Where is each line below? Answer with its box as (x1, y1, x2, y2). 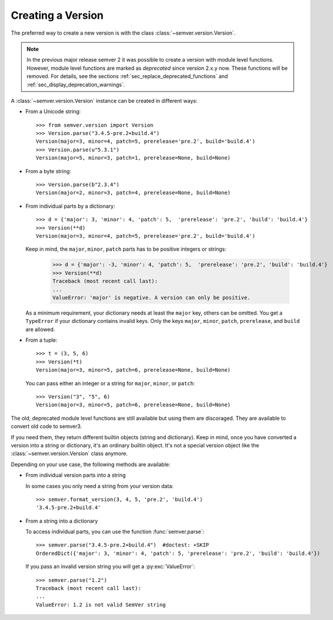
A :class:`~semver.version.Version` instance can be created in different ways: (11, 97, 198, 104)
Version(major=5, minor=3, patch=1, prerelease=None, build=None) (36, 154, 231, 161)
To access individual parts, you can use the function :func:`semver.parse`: (25, 528, 205, 535)
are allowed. (25, 326, 55, 333)
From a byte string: (25, 167, 72, 174)
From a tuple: (25, 336, 58, 343)
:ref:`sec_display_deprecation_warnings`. (26, 81, 125, 88)
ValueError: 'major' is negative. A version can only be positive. (52, 294, 251, 301)
